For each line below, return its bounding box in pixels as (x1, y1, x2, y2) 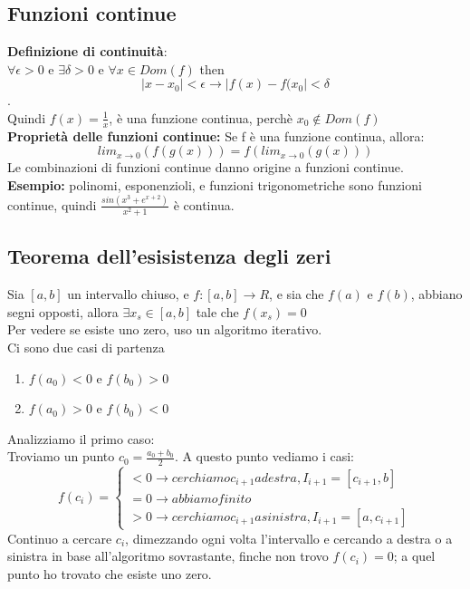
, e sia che (269, 285, 324, 304)
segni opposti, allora (7, 302, 119, 321)
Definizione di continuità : (7, 42, 168, 61)
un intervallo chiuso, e (67, 285, 189, 304)
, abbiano (410, 285, 463, 304)
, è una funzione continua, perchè (109, 108, 293, 127)
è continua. (173, 195, 235, 214)
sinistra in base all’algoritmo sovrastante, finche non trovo (7, 546, 329, 565)
